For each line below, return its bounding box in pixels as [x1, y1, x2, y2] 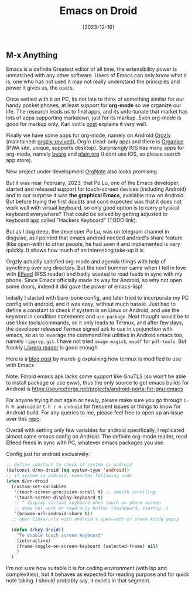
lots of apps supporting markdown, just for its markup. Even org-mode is [6, 114, 182, 121]
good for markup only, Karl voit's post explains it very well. [6, 121, 148, 128]
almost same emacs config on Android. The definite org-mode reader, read [6, 433, 187, 440]
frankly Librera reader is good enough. [6, 344, 100, 351]
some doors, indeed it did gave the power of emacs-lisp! [6, 283, 143, 290]
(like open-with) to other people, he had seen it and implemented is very [6, 241, 180, 248]
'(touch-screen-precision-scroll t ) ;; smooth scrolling [13, 489, 156, 495]
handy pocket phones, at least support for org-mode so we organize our [6, 102, 182, 109]
